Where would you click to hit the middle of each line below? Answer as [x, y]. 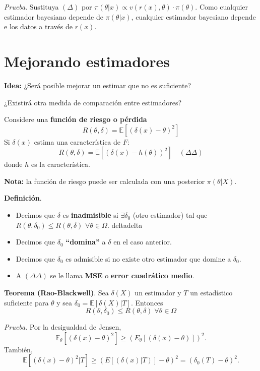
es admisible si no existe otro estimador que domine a [148, 258]
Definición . [23, 198]
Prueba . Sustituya [31, 7]
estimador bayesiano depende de [54, 16]
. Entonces [147, 302]
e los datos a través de [38, 26]
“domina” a [86, 242]
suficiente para [26, 302]
